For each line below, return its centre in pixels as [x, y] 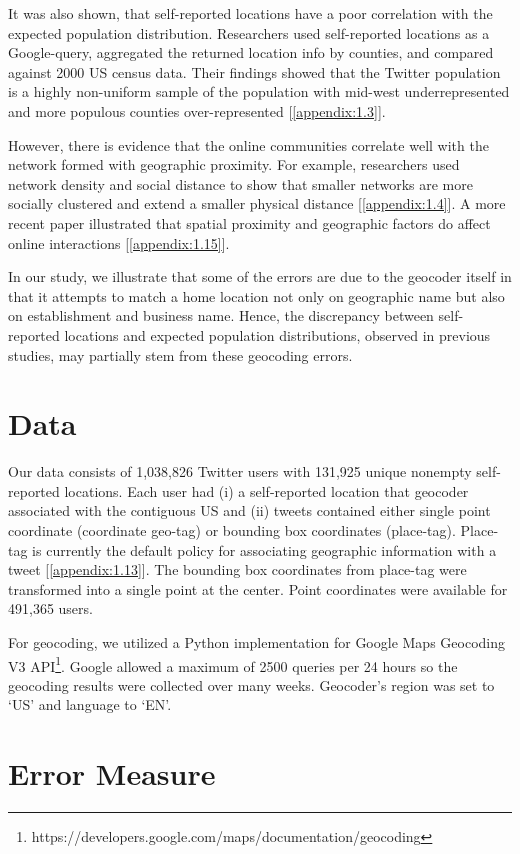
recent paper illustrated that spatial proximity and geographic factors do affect [249, 222]
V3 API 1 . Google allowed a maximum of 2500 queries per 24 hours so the [233, 664]
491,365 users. [50, 608]
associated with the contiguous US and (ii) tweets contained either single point [249, 510]
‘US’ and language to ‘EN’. [90, 704]
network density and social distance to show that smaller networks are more [240, 183]
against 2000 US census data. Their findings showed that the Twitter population [254, 71]
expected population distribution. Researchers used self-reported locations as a [249, 32]
